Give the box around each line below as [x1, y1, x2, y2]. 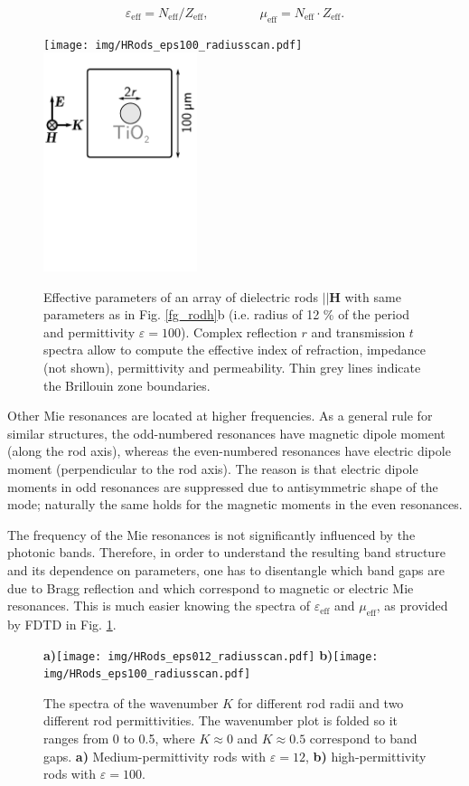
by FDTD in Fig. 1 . [7, 614, 117, 633]
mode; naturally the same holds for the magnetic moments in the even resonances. [7, 495, 463, 514]
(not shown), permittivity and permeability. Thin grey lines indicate [43, 358, 421, 376]
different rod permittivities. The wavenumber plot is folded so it [43, 711, 398, 730]
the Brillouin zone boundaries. [43, 375, 211, 394]
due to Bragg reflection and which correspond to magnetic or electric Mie [7, 578, 414, 597]
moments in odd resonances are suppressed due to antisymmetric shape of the [7, 477, 438, 496]
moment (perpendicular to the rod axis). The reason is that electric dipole [7, 459, 418, 478]
